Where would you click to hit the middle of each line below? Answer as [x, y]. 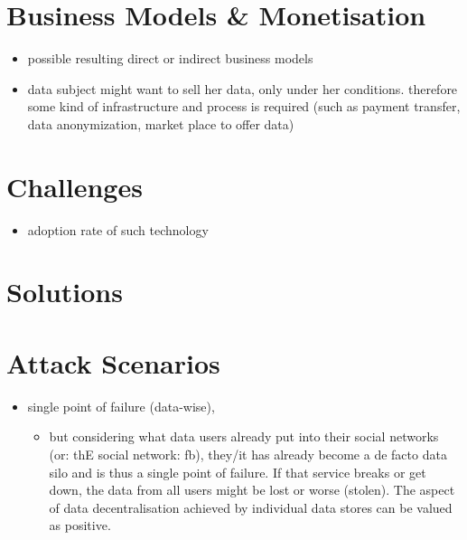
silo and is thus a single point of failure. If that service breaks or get [238, 472]
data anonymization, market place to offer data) [161, 123]
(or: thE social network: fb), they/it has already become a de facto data [248, 454]
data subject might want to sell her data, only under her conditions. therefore [243, 88]
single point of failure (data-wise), [121, 406]
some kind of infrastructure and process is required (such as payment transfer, [244, 106]
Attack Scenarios [113, 362]
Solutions [65, 292]
